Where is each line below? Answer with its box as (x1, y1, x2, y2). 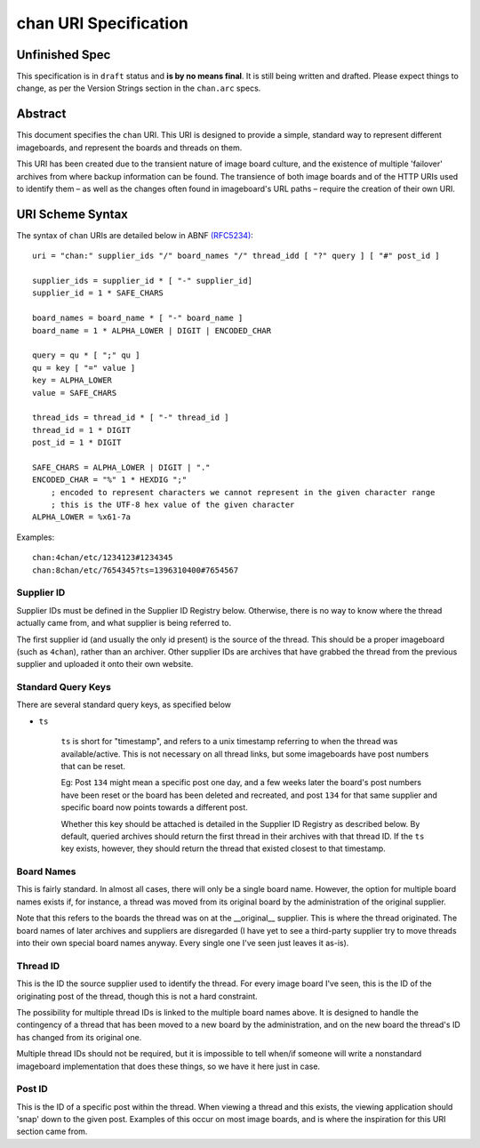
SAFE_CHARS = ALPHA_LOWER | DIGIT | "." (32, 462, 211, 472)
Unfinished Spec (16, 47, 111, 62)
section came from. (16, 1126, 88, 1137)
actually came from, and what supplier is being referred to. (16, 618, 232, 629)
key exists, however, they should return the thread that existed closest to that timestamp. (60, 843, 386, 854)
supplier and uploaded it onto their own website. (16, 659, 194, 670)
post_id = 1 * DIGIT (32, 438, 122, 448)
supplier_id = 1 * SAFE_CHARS (32, 288, 164, 298)
